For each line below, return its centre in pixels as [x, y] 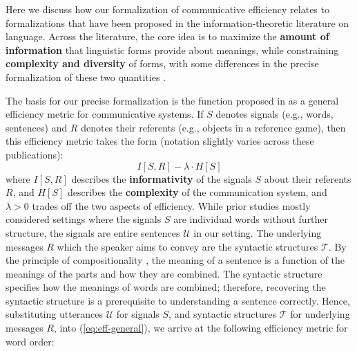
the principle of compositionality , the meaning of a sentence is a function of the [175, 260]
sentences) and [37, 127]
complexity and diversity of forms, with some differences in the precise [162, 63]
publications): [35, 154]
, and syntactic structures [222, 314]
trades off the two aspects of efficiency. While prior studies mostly [171, 205]
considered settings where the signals [84, 219]
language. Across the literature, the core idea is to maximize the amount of [167, 36]
